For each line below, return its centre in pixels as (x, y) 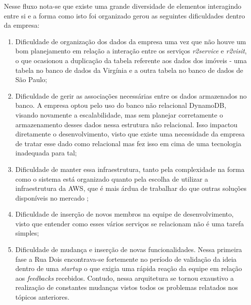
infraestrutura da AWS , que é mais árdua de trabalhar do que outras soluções (131, 188)
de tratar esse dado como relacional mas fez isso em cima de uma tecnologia (128, 143)
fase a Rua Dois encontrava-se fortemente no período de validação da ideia (126, 259)
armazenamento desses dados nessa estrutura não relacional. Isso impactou (126, 124)
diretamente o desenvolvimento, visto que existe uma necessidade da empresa (130, 134)
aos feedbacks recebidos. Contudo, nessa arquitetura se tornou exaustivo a (125, 278)
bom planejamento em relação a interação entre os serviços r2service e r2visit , (131, 51)
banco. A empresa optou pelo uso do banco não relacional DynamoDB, (121, 105)
